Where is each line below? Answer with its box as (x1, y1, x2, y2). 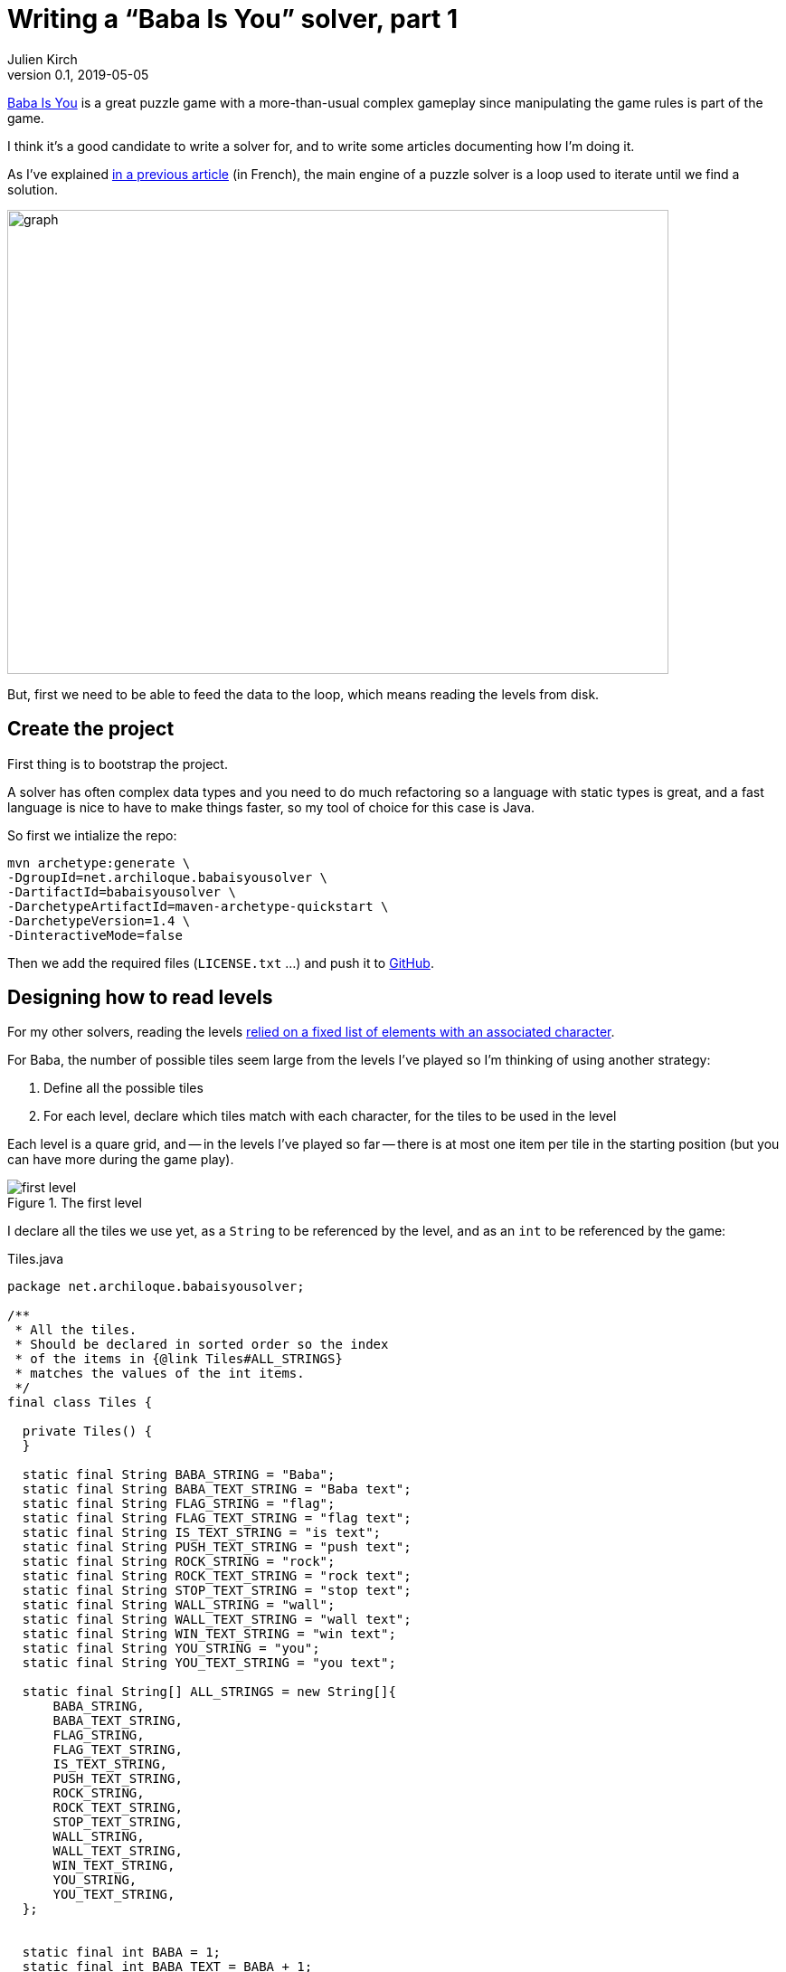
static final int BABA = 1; (22, 1945, 222, 1960)
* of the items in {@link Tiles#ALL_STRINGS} (14, 1351, 343, 1367)
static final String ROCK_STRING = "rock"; (22, 1554, 336, 1569)
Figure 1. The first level (7, 1195, 142, 1211)
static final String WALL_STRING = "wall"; (22, 1598, 336, 1613)
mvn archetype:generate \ (7, 855, 191, 870)
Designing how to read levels (7, 986, 273, 1010)
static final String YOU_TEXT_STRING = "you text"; (22, 1655, 396, 1671)
